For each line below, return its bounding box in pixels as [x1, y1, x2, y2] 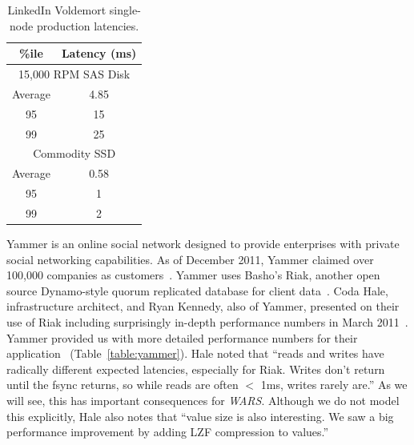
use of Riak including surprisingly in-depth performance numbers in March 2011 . [6, 314, 408, 330]
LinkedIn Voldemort [7, 2, 107, 18]
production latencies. [36, 17, 139, 34]
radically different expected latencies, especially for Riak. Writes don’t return [6, 360, 385, 377]
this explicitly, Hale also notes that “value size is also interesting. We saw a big [6, 407, 394, 424]
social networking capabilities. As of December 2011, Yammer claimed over [6, 251, 374, 267]
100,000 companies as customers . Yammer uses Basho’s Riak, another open [6, 267, 380, 283]
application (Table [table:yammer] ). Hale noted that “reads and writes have [6, 345, 384, 362]
